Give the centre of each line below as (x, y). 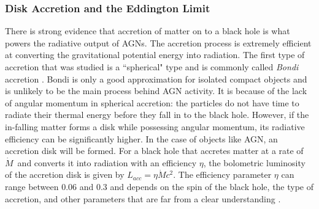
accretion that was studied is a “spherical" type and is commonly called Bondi (152, 67)
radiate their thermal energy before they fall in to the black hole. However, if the (157, 115)
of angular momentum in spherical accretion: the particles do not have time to (152, 102)
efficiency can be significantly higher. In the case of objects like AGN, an (141, 138)
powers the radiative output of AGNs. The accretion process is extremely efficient (158, 42)
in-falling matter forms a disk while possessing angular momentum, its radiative (155, 126)
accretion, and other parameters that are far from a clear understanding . (143, 198)
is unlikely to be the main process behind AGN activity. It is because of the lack (156, 91)
